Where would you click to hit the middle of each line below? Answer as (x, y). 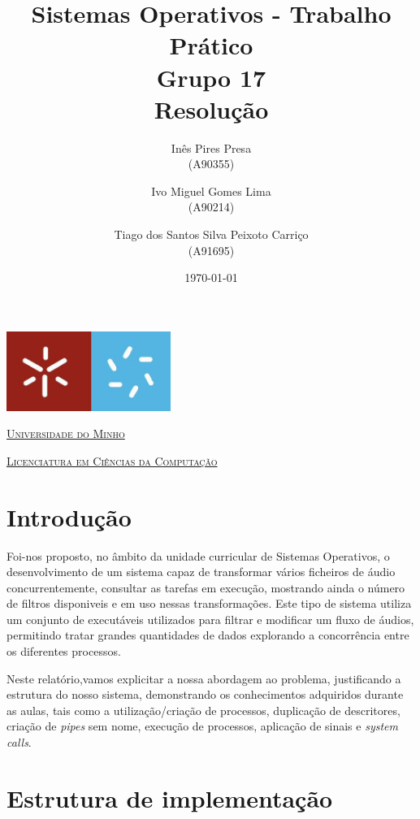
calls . (19, 742)
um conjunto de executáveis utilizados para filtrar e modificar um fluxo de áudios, (210, 619)
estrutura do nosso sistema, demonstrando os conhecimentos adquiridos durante (205, 694)
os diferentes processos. (64, 651)
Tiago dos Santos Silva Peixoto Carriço (211, 234)
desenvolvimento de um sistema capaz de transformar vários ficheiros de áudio (201, 572)
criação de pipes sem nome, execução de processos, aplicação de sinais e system (202, 726)
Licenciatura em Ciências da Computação (112, 460)
